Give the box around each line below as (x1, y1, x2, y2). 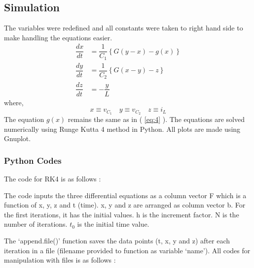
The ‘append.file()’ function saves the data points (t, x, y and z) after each (4, 236, 230, 245)
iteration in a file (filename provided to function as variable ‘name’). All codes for (4, 245, 251, 255)
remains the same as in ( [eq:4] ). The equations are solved (68, 114, 245, 124)
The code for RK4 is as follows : (4, 174, 101, 184)
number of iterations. (4, 219, 68, 229)
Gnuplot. (4, 133, 31, 144)
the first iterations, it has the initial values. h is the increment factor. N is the (4, 209, 239, 219)
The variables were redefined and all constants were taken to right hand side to (4, 23, 243, 33)
